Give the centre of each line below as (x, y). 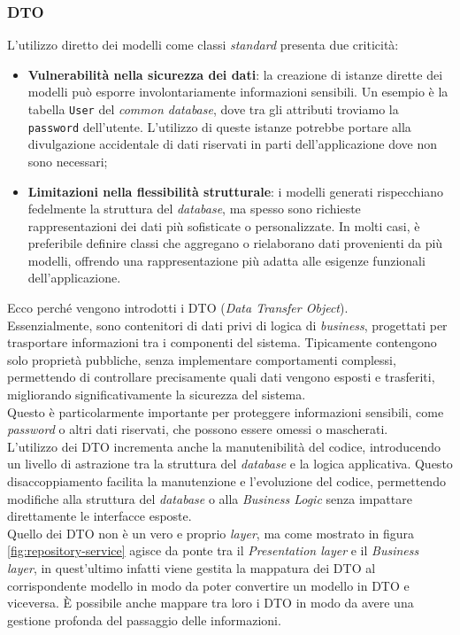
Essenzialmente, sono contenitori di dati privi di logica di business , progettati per (227, 325)
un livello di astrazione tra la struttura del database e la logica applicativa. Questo (230, 464)
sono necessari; (68, 161)
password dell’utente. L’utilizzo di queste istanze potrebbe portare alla (219, 126)
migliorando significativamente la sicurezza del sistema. (157, 395)
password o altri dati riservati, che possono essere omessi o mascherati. (198, 429)
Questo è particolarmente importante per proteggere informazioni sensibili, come (226, 411)
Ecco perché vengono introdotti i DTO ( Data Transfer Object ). (178, 308)
